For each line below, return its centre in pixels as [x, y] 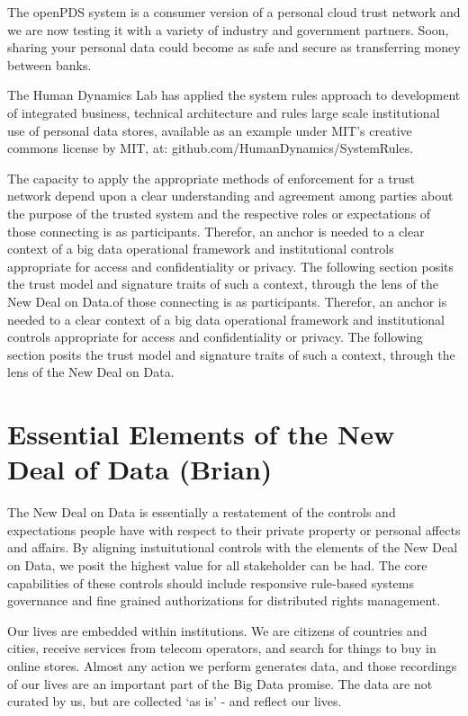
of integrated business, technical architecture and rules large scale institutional [224, 112]
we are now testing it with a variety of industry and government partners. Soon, [228, 29]
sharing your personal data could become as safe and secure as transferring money [234, 47]
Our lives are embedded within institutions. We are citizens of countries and [217, 630]
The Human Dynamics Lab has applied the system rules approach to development [234, 95]
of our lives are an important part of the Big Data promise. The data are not [220, 683]
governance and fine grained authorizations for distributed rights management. [224, 600]
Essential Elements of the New [201, 434]
